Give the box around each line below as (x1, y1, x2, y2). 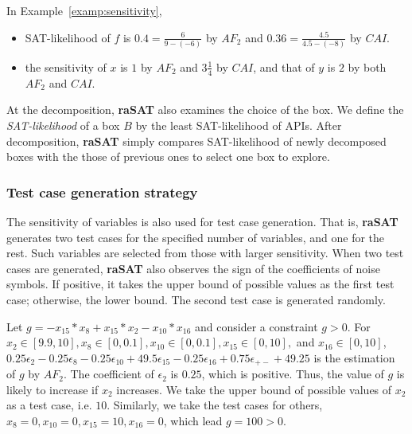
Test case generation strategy (6, 182, 198, 201)
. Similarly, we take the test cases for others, (107, 397, 323, 413)
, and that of (253, 58, 315, 75)
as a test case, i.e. (6, 397, 92, 413)
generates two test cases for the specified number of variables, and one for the (6, 229, 385, 245)
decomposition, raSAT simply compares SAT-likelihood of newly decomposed (6, 132, 387, 149)
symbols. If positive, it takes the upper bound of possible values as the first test (6, 276, 395, 292)
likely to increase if (6, 381, 99, 397)
